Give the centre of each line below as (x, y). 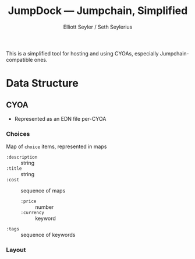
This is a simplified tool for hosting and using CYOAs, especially (82, 53)
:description (22, 157)
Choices (18, 134)
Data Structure (42, 83)
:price (29, 202)
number (45, 207)
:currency (33, 213)
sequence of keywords (48, 235)
